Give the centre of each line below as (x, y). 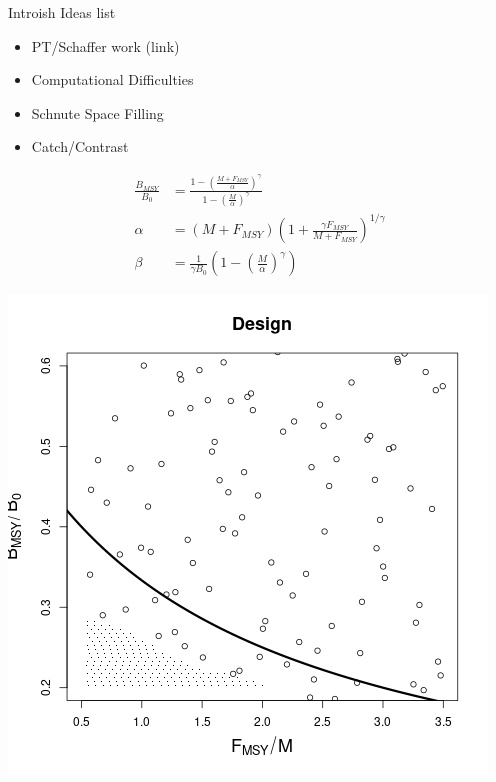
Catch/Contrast (80, 146)
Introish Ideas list (62, 12)
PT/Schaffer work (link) (105, 45)
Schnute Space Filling (97, 112)
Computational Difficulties (112, 79)
